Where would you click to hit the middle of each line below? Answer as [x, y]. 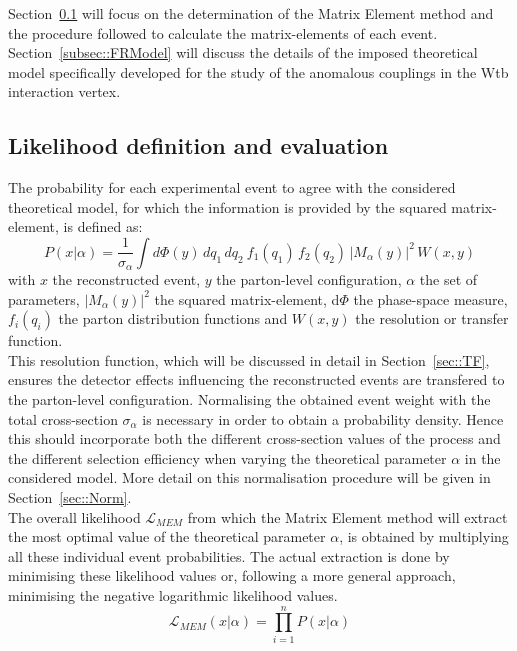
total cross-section [63, 418]
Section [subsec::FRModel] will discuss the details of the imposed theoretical [243, 52]
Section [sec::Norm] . [70, 496]
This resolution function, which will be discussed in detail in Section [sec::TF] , [249, 359]
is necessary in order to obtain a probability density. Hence [323, 418]
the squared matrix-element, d [247, 298]
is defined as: [103, 226]
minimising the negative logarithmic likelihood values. [173, 594]
